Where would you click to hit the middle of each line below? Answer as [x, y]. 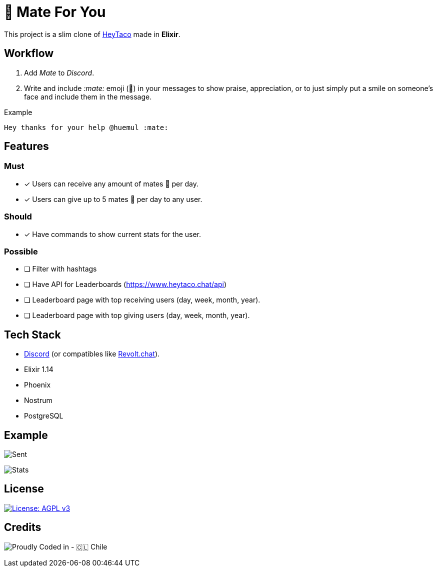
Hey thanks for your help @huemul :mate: [86, 127]
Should [18, 217]
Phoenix [37, 385]
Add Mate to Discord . [59, 72]
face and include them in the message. [88, 96]
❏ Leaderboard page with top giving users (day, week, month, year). [137, 315]
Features [26, 146]
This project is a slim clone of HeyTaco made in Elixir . [92, 34]
